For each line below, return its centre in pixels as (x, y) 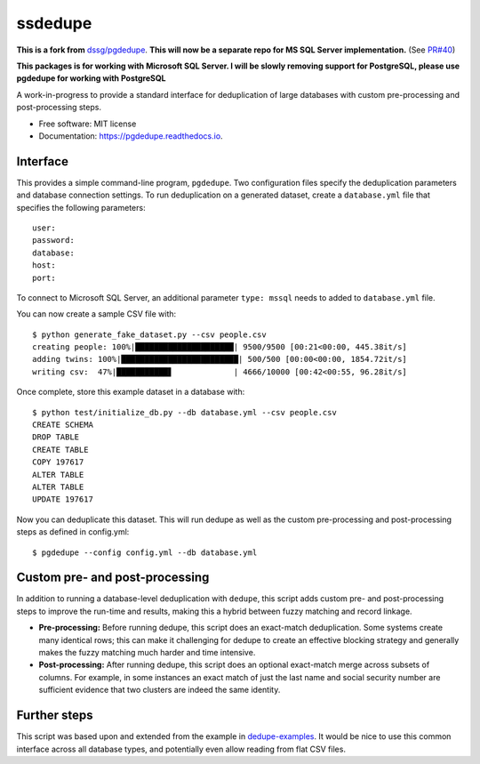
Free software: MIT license (88, 124)
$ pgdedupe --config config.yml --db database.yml (145, 552)
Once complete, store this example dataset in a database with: (131, 392)
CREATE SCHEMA (63, 425)
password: (53, 241)
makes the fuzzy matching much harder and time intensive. (147, 653)
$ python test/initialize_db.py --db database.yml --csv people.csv (184, 412)
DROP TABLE (56, 437)
